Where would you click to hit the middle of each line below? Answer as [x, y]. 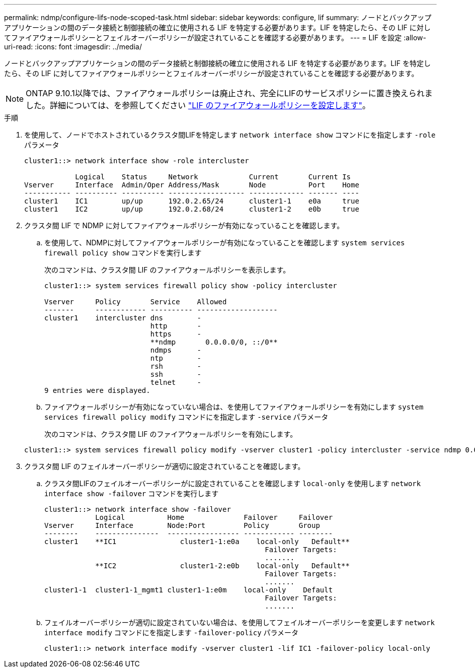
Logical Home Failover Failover [214, 517]
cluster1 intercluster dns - [123, 318]
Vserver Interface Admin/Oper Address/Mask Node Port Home [192, 185]
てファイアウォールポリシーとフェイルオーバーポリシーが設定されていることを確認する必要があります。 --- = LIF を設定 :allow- [215, 38]
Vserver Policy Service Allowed [136, 302]
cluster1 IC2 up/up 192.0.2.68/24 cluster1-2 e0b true [192, 209]
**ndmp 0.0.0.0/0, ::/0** [214, 342]
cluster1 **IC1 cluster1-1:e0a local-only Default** [197, 542]
